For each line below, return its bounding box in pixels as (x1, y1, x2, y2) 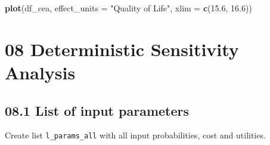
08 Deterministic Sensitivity (5, 36, 239, 61)
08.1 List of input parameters (5, 101, 190, 119)
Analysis (5, 60, 76, 84)
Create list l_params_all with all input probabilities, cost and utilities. (5, 129, 266, 141)
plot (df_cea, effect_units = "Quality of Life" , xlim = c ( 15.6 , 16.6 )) (5, 2, 252, 14)
